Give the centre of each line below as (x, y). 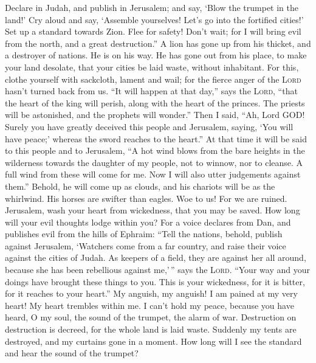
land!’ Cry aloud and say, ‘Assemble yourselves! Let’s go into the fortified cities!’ (154, 19)
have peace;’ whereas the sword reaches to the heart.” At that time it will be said (156, 138)
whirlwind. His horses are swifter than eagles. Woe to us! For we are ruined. (146, 198)
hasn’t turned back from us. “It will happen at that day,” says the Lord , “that (151, 91)
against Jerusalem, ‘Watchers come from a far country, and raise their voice (146, 245)
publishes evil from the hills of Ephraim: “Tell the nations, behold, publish (144, 234)
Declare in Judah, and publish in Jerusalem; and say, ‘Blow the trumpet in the (152, 7)
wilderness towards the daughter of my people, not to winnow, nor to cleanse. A (154, 162)
